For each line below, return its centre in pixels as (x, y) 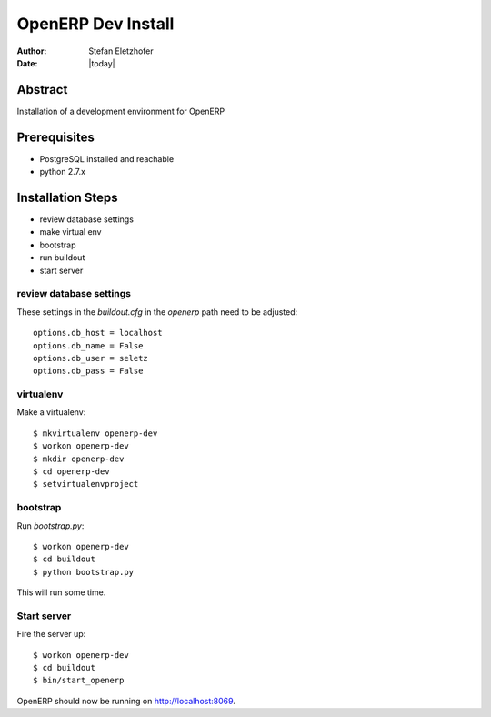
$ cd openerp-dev (71, 472)
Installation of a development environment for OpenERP (121, 111)
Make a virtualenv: (51, 412)
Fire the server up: (51, 634)
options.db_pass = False (88, 371)
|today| (102, 63)
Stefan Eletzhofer (121, 51)
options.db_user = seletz (91, 358)
